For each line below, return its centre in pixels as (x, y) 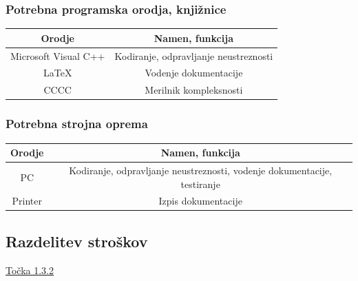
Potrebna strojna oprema (77, 124)
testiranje (200, 184)
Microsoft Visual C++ (58, 55)
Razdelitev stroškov (77, 241)
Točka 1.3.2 (30, 270)
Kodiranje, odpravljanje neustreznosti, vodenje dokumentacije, (201, 170)
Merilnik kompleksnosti (194, 90)
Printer (27, 201)
